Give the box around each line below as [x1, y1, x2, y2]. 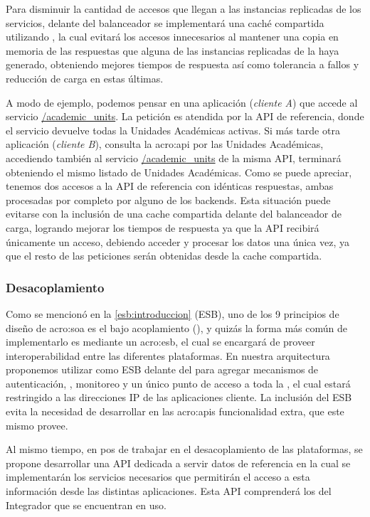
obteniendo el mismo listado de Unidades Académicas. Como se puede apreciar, [6, 164, 352, 179]
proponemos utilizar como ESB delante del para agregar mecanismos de [6, 362, 319, 377]
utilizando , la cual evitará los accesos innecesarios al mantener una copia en [6, 29, 339, 44]
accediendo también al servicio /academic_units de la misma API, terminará [6, 150, 342, 165]
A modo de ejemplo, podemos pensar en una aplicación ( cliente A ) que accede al [6, 95, 358, 110]
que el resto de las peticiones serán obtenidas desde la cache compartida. [6, 248, 322, 263]
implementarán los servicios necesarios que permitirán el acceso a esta [6, 469, 310, 484]
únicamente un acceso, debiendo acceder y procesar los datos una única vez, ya [6, 234, 349, 249]
